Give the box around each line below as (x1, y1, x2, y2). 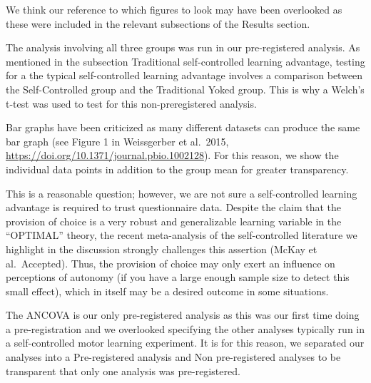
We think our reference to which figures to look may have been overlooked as (6, 2, 342, 16)
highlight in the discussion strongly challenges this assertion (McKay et (6, 241, 317, 256)
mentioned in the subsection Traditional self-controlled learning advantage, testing (6, 53, 365, 68)
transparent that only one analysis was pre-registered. (6, 363, 240, 378)
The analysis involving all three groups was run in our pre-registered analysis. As (6, 40, 360, 55)
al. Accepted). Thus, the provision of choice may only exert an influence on (6, 255, 335, 270)
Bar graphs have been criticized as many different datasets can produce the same (6, 120, 360, 135)
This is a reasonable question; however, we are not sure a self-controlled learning (6, 185, 357, 200)
